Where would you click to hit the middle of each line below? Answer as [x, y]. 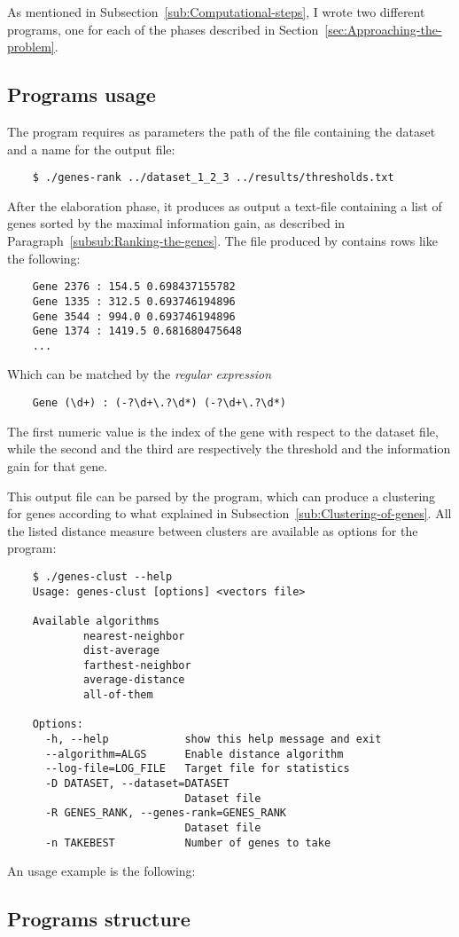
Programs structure [99, 919]
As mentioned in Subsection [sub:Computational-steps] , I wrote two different [216, 12]
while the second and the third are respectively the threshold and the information [229, 449]
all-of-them [118, 695]
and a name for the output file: [91, 149]
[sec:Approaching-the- [383, 29]
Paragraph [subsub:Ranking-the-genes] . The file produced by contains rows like [222, 241]
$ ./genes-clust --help [102, 576]
